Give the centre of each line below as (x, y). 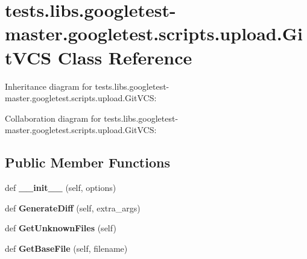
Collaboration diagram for (53, 118)
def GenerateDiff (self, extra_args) (73, 208)
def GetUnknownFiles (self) (61, 228)
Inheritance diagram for (49, 86)
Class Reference (125, 57)
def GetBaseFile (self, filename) (66, 248)
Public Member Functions (87, 162)
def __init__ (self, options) (61, 188)
